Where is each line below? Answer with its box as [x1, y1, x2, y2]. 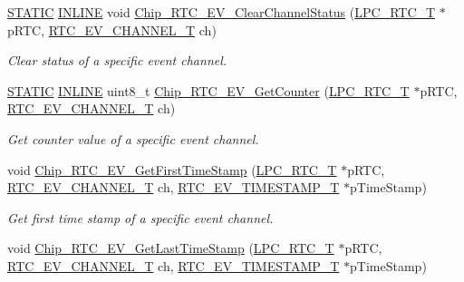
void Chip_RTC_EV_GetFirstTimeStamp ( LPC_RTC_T [7, 160, 337, 179]
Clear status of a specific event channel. [7, 51, 227, 70]
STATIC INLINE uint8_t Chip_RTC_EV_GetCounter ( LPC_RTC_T [7, 81, 410, 100]
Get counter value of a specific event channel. [7, 129, 259, 148]
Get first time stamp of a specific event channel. [7, 208, 274, 227]
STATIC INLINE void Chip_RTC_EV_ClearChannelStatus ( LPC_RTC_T [7, 3, 436, 21]
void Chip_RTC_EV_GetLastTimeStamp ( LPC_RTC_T [7, 238, 334, 258]
